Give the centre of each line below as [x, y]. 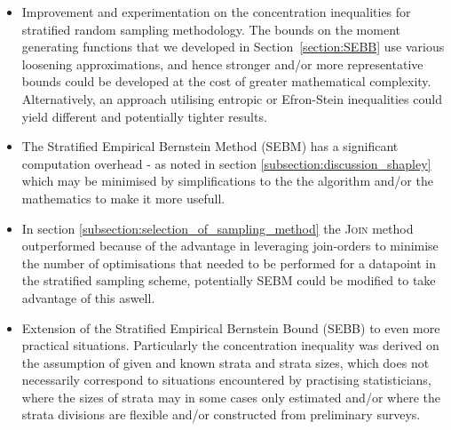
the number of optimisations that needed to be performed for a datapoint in [229, 263]
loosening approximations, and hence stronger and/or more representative [222, 64]
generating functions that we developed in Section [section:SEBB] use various [233, 47]
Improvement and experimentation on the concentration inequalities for [216, 12]
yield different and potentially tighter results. [144, 116]
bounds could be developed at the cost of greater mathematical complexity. [226, 81]
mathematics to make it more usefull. [123, 198]
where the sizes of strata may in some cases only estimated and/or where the [231, 397]
